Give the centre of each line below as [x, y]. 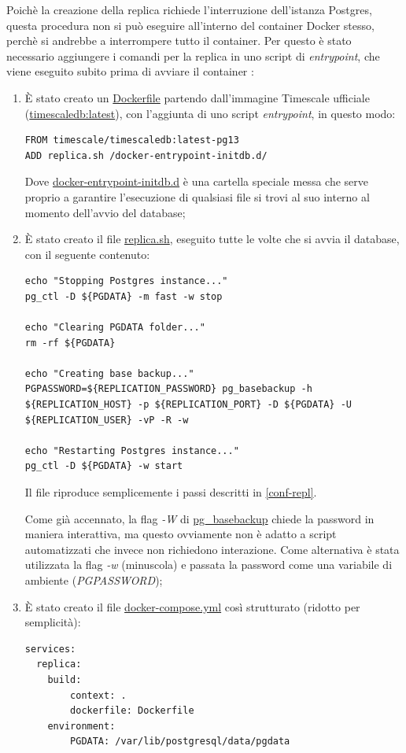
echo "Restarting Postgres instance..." [132, 450]
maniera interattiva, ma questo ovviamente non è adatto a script [181, 534]
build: [65, 679]
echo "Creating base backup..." [109, 373]
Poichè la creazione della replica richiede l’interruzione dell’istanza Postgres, [189, 9]
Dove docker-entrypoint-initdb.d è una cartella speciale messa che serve [196, 181]
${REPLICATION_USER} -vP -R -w [107, 420]
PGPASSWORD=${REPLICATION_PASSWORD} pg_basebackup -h [168, 389]
